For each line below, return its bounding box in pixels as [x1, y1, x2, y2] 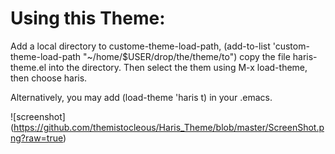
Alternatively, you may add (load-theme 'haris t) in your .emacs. [10, 91, 273, 103]
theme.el [10, 61, 47, 73]
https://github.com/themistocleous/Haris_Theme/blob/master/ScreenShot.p [13, 121, 325, 133]
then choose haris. [10, 72, 88, 84]
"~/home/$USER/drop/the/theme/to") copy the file [83, 50, 291, 62]
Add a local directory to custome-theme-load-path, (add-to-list [10, 40, 271, 52]
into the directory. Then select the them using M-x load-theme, [48, 61, 308, 73]
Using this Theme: [10, 7, 166, 30]
